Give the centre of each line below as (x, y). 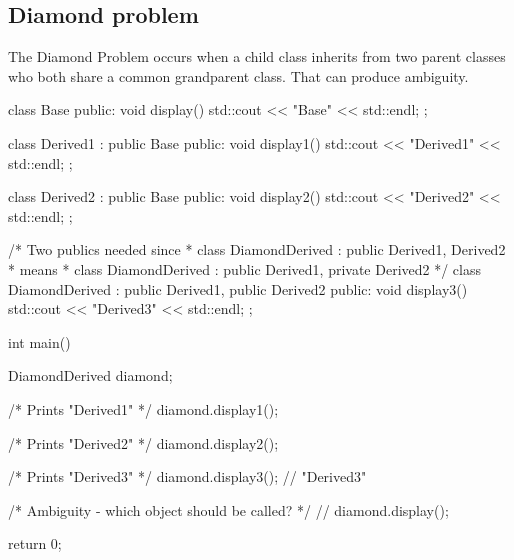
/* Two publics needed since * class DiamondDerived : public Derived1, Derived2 (257, 249)
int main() (39, 341)
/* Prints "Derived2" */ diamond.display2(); (143, 442)
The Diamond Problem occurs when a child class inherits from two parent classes (257, 56)
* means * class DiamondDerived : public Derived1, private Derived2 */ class (245, 268)
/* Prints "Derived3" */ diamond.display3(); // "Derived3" (187, 476)
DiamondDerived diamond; (90, 375)
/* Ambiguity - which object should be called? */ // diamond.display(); (228, 509)
